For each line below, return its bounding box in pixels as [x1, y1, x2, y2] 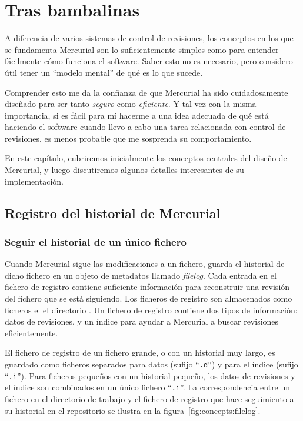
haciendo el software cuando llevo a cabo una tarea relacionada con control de [5, 121, 286, 133]
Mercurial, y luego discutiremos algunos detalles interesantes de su [5, 163, 244, 176]
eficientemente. [5, 326, 58, 339]
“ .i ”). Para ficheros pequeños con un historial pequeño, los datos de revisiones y [5, 369, 295, 382]
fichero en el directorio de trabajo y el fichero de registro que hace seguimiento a [5, 392, 294, 405]
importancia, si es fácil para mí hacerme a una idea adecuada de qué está [5, 109, 269, 121]
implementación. [5, 175, 64, 187]
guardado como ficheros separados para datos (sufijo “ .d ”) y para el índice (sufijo [5, 358, 298, 370]
